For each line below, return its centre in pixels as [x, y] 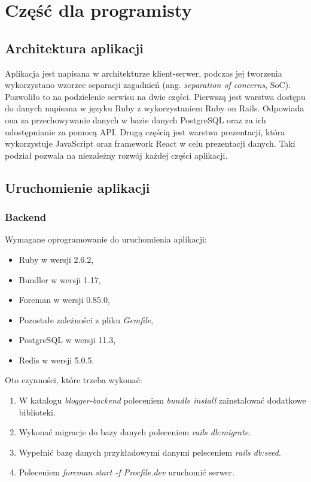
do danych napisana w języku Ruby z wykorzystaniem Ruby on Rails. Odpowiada [155, 108]
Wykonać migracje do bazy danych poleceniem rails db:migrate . [135, 432]
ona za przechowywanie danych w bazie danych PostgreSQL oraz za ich [135, 119]
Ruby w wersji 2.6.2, [56, 259]
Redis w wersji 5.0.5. [57, 360]
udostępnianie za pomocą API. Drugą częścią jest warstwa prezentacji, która [145, 131]
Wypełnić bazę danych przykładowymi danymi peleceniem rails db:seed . [150, 452]
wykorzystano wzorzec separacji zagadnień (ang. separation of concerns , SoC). [148, 85]
